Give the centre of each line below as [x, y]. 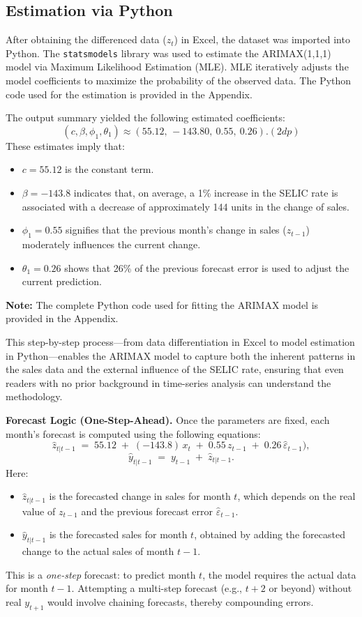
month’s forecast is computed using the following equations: [133, 433]
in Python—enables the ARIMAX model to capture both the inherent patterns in [181, 355]
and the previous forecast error [147, 511]
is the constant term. [110, 169]
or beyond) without [310, 588]
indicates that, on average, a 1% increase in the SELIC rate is [206, 193]
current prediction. [62, 281]
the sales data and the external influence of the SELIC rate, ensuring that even [175, 369]
